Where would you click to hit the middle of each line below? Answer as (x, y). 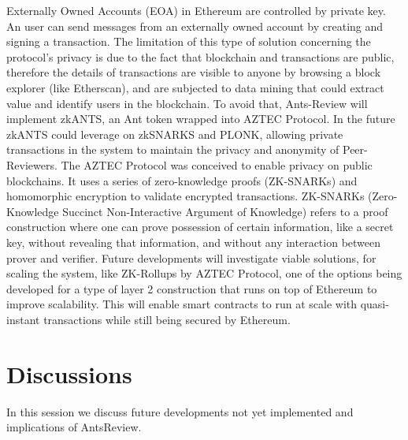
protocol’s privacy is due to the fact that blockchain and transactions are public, (200, 56)
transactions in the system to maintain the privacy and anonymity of (173, 149)
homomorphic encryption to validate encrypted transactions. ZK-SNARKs (185, 196)
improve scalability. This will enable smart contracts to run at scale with (182, 304)
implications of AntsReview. (74, 427)
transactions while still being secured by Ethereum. (167, 319)
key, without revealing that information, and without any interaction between (194, 242)
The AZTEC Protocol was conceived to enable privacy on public (217, 164)
